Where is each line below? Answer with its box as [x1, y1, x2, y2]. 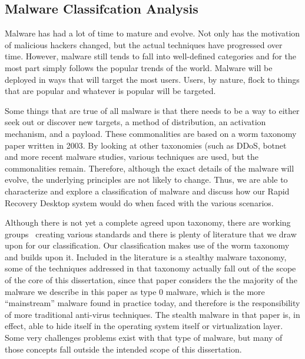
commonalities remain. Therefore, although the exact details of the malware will [5, 162, 294, 174]
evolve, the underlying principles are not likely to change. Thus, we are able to [5, 173, 288, 186]
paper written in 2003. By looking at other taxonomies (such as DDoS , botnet [5, 139, 287, 151]
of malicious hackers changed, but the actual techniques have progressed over [5, 38, 283, 51]
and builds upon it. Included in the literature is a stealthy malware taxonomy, [5, 250, 287, 263]
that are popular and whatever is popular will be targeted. [5, 85, 216, 97]
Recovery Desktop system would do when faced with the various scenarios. [5, 196, 274, 209]
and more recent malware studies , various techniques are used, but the [5, 150, 259, 163]
